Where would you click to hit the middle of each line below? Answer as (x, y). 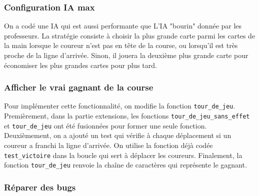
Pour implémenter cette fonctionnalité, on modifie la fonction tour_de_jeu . (120, 106)
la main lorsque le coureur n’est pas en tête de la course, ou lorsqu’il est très (121, 45)
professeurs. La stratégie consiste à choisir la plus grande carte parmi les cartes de (130, 35)
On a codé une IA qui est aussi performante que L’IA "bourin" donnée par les (123, 26)
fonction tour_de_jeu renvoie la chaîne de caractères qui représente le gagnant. (125, 165)
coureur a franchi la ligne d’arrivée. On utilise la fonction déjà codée (108, 145)
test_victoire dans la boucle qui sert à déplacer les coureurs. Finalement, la (123, 155)
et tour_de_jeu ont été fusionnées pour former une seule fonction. (105, 125)
